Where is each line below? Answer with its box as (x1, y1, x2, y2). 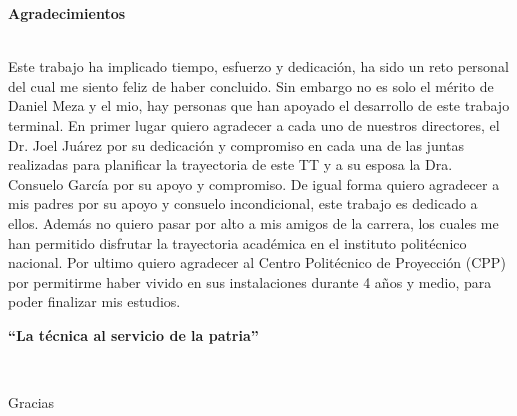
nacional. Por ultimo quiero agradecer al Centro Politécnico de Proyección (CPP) (8, 252, 506, 273)
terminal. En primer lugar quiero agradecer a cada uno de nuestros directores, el (8, 114, 500, 135)
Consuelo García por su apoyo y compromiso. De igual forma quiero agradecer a (8, 173, 500, 194)
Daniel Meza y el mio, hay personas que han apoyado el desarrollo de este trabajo (8, 95, 510, 116)
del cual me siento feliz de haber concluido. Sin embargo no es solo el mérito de (8, 75, 494, 96)
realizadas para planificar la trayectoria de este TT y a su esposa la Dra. (8, 154, 453, 175)
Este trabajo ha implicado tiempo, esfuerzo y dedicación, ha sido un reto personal (8, 56, 509, 77)
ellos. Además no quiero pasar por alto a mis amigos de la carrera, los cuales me (8, 212, 499, 233)
